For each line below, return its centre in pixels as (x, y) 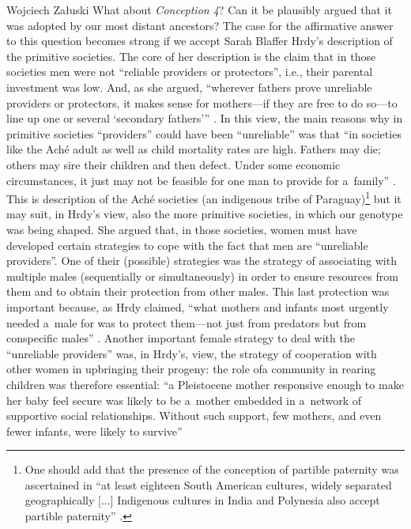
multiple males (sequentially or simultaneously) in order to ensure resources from (202, 276)
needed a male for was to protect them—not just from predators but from (187, 322)
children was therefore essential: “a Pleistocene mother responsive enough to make (205, 384)
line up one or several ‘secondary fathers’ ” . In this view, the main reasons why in (205, 118)
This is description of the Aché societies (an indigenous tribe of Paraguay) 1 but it (204, 197)
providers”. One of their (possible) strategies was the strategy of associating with (202, 261)
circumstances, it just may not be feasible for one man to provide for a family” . (201, 180)
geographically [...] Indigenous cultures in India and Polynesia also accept (202, 500)
